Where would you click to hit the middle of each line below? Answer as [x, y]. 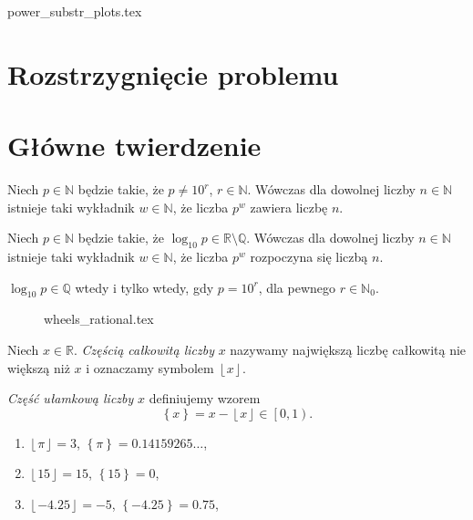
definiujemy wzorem [205, 398]
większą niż [39, 367]
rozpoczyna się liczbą [309, 257]
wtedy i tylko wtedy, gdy [144, 287]
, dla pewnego [297, 287]
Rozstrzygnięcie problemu [173, 73]
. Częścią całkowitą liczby [144, 350]
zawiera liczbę [289, 207]
